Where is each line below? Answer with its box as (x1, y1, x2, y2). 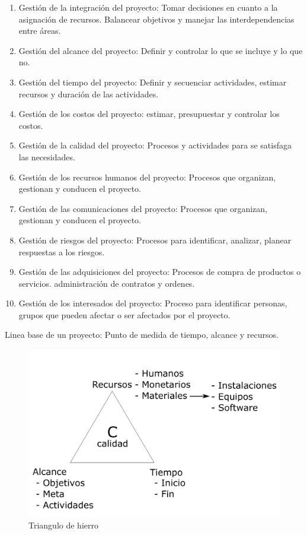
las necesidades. (18, 150, 75, 163)
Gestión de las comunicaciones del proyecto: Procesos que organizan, (18, 202, 267, 214)
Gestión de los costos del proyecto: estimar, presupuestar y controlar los (18, 107, 280, 120)
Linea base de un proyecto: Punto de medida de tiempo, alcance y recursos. (5, 328, 279, 341)
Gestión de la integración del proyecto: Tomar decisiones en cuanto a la (18, 1, 278, 13)
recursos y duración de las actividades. (18, 87, 159, 100)
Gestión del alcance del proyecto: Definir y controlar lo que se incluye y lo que (18, 44, 303, 56)
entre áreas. (18, 24, 61, 37)
